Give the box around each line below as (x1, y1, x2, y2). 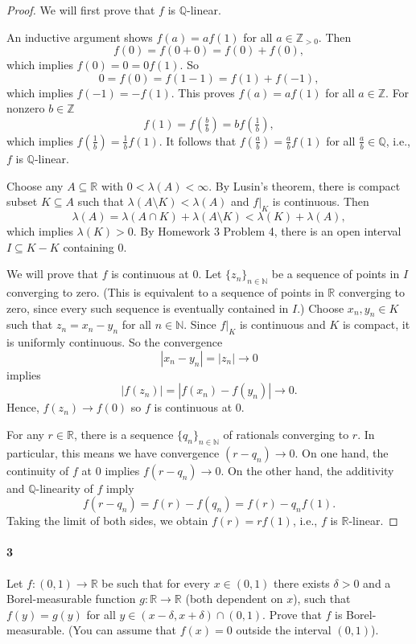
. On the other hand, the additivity (220, 461, 394, 478)
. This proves (171, 84, 235, 100)
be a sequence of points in (271, 265, 400, 282)
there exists (274, 574, 330, 591)
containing (63, 238, 114, 255)
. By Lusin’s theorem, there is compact (208, 177, 401, 194)
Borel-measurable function (6, 590, 136, 607)
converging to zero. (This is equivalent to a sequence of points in (6, 283, 324, 300)
